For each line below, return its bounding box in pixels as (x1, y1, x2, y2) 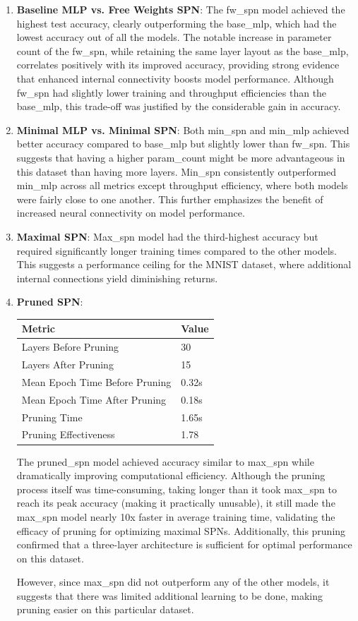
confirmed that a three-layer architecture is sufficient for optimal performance (16, 537, 352, 552)
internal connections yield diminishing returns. (16, 270, 218, 285)
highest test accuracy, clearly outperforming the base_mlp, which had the (16, 16, 337, 30)
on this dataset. (16, 550, 84, 565)
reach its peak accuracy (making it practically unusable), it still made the (16, 495, 335, 510)
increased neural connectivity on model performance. (16, 205, 245, 220)
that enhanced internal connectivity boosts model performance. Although (16, 71, 334, 85)
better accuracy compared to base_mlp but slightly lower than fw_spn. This (16, 136, 350, 151)
